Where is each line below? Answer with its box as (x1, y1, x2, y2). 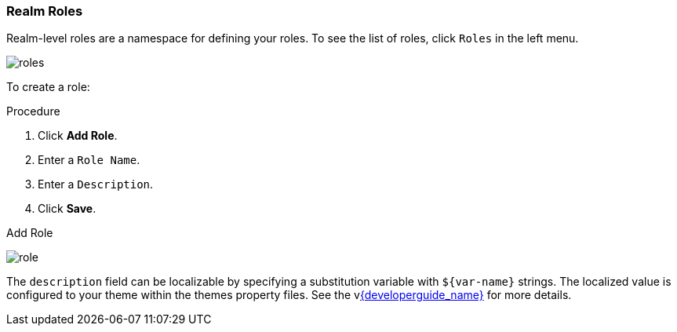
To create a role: (6, 80, 90, 94)
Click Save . (38, 202, 96, 216)
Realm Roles (6, 3, 83, 19)
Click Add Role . (38, 129, 118, 143)
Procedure (6, 104, 60, 119)
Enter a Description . (38, 177, 154, 192)
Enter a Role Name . (38, 153, 140, 167)
